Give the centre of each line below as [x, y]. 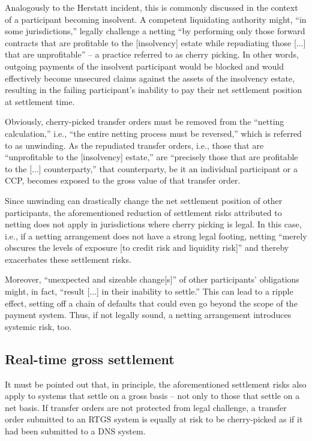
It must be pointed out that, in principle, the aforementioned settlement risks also [156, 384]
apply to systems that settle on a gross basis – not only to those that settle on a [152, 396]
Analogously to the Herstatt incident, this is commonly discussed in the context [151, 7]
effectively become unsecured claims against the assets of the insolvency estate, [150, 78]
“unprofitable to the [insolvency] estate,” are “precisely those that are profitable [151, 157]
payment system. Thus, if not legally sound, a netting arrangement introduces [148, 315]
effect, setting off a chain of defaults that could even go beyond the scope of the [151, 303]
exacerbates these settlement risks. [68, 259]
